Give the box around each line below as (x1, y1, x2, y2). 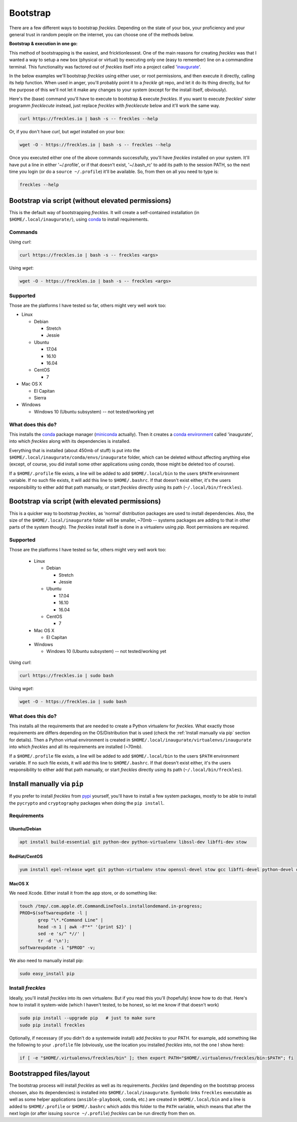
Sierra (34, 395, 47, 401)
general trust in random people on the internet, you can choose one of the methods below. (9, 31, 194, 37)
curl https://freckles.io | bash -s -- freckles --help (19, 116, 158, 121)
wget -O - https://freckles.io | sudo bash (19, 699, 127, 705)
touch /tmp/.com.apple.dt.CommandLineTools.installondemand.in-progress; (19, 903, 202, 909)
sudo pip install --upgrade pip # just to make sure (19, 1015, 155, 1021)
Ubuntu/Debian (9, 826, 42, 832)
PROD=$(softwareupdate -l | (19, 910, 88, 916)
